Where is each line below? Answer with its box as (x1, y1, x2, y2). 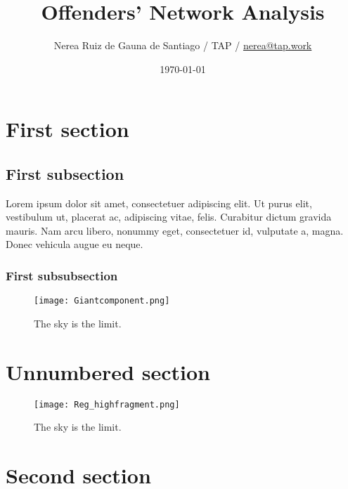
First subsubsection (6, 267, 118, 284)
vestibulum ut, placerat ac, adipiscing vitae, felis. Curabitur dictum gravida (6, 209, 332, 224)
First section (6, 115, 129, 143)
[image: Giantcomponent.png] (34, 296, 170, 306)
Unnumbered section (6, 357, 210, 386)
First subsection (6, 162, 124, 184)
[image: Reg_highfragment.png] (34, 399, 180, 410)
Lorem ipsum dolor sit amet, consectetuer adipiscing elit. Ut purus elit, (6, 195, 312, 210)
